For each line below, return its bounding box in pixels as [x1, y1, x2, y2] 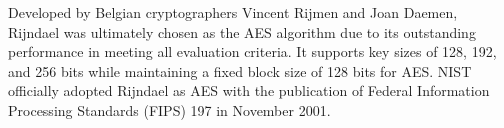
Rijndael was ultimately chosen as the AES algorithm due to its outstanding [8, 21, 476, 42]
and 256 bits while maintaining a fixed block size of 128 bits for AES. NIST [8, 60, 472, 81]
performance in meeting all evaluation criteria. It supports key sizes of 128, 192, [8, 41, 497, 62]
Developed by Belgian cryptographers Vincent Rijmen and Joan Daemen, [8, 2, 458, 22]
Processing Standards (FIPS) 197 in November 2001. [8, 99, 331, 120]
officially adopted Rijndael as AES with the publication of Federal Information [8, 80, 490, 101]
